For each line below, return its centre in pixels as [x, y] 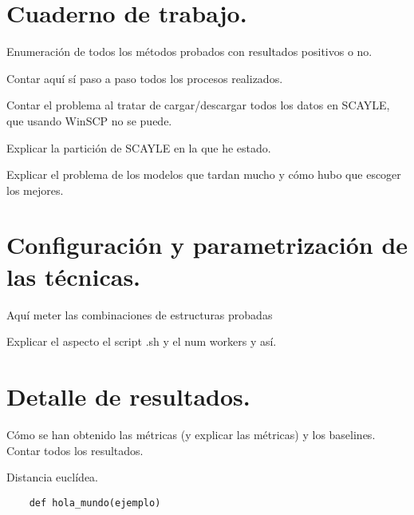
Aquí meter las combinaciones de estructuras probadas [140, 314]
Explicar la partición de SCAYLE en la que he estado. [139, 147]
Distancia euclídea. [52, 477]
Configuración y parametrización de [207, 245]
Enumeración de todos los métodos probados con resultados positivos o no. [189, 51]
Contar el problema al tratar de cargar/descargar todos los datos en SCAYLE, [198, 105]
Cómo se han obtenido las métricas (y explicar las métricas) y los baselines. [191, 434]
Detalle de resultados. [128, 396]
